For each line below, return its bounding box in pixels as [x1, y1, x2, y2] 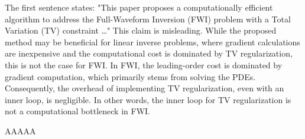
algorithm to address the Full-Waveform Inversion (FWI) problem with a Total [5, 12, 291, 25]
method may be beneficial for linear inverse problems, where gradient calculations [5, 35, 300, 48]
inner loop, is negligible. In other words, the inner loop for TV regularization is [5, 93, 291, 105]
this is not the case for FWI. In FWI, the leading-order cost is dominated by [5, 58, 283, 71]
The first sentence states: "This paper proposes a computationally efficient [5, 1, 273, 13]
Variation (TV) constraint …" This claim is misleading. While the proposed [5, 24, 277, 37]
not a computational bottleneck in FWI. [5, 105, 150, 117]
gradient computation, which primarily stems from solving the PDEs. [5, 70, 256, 82]
